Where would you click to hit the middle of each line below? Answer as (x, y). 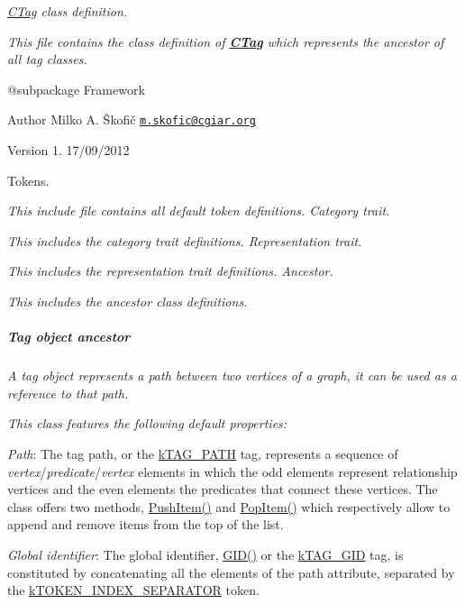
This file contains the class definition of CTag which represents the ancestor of (226, 41)
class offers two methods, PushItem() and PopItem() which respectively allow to (229, 506)
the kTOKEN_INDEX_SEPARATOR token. (133, 590)
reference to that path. (68, 393)
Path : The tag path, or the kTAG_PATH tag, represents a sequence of (203, 453)
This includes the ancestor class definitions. (128, 301)
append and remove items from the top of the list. (146, 524)
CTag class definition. (68, 11)
